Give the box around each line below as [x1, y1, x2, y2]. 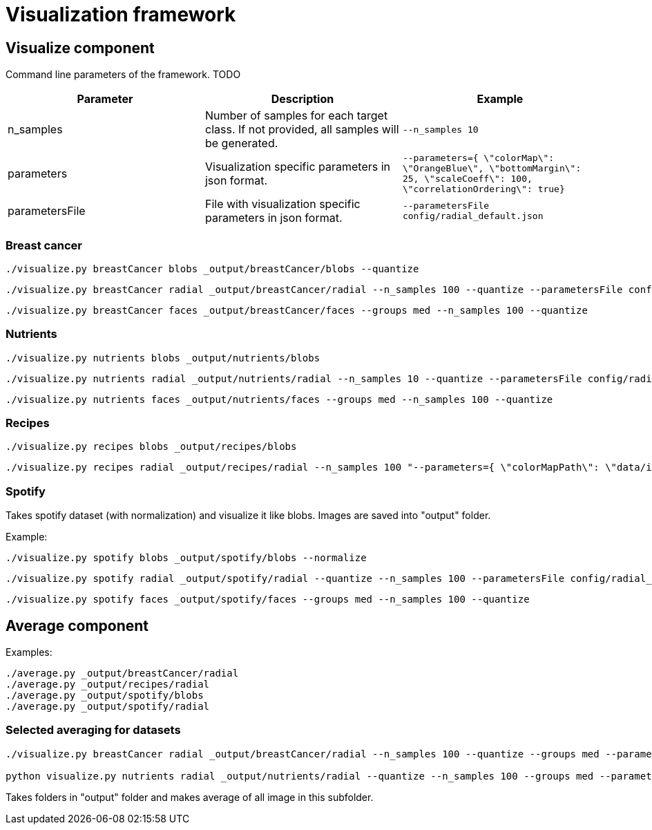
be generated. [204, 136, 278, 151]
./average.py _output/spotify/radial [6, 701, 210, 713]
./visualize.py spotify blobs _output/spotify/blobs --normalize [6, 552, 367, 564]
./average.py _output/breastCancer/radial [6, 668, 239, 679]
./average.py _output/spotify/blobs [6, 690, 204, 701]
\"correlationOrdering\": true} [402, 184, 565, 195]
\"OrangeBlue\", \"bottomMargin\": [402, 163, 582, 174]
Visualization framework [6, 3, 236, 26]
